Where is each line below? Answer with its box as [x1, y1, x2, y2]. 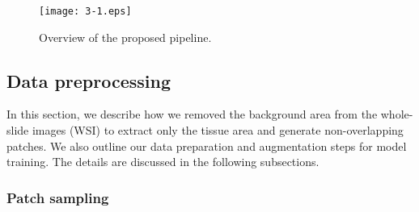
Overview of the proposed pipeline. [39, 28, 212, 45]
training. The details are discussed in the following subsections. [6, 153, 320, 170]
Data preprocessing [6, 68, 171, 93]
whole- [380, 106, 413, 123]
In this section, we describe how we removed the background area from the [6, 106, 378, 123]
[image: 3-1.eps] [39, 6, 132, 17]
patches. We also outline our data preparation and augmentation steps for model [6, 137, 407, 154]
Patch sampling [6, 187, 109, 207]
